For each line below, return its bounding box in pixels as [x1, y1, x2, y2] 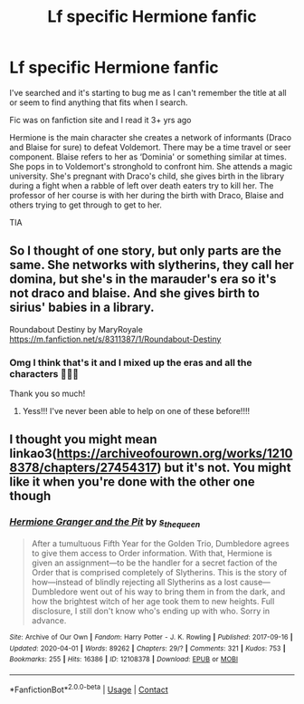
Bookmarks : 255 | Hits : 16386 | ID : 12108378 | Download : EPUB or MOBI [9, 655, 238, 664]
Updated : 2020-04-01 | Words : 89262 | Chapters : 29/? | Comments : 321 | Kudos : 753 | [9, 643, 287, 653]
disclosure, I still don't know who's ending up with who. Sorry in [31, 605, 270, 616]
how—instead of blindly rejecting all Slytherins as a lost [31, 577, 238, 587]
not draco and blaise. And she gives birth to [9, 285, 261, 301]
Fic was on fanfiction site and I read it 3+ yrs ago [9, 114, 192, 125]
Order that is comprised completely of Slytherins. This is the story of [31, 567, 288, 577]
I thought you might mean [9, 432, 157, 448]
